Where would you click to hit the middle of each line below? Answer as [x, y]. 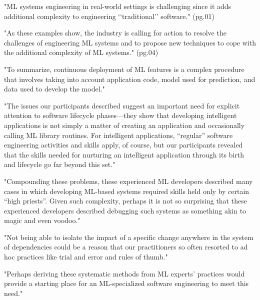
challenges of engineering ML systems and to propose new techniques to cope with [130, 42]
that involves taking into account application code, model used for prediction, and [130, 79]
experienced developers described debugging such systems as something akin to [125, 210]
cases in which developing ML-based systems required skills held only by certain [127, 191]
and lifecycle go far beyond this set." [60, 164]
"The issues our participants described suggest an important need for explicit [122, 105]
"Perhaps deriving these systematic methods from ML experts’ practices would [124, 273]
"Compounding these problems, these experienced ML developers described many [128, 181]
